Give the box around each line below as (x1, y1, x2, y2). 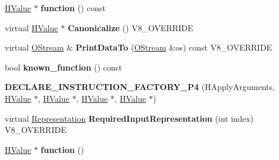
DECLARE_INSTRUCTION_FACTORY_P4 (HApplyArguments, (5, 81, 275, 93)
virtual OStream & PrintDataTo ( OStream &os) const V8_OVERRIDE (5, 41, 273, 54)
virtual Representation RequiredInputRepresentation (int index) (5, 112, 254, 124)
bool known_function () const (5, 61, 122, 73)
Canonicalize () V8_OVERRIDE (67, 21, 193, 34)
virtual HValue (5, 21, 58, 34)
